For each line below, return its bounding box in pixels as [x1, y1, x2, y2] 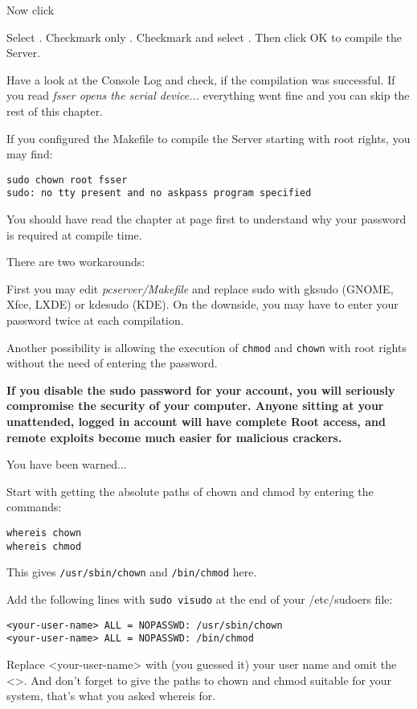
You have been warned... [6, 456, 127, 473]
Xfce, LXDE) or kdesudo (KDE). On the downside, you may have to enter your [6, 296, 399, 313]
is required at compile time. [6, 226, 142, 243]
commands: [6, 498, 62, 515]
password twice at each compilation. [6, 312, 184, 329]
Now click [6, 2, 55, 18]
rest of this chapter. [6, 102, 104, 119]
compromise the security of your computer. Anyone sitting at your [6, 397, 384, 414]
